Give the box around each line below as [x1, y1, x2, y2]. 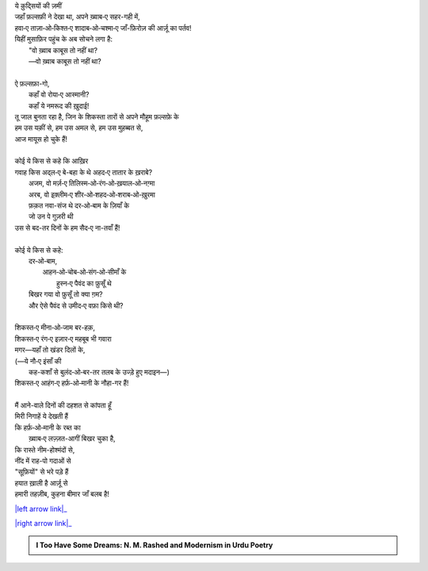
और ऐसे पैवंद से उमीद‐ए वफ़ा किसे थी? [29, 301, 124, 310]
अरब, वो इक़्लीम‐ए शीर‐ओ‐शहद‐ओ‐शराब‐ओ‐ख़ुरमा [29, 190, 156, 199]
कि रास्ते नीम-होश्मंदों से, [14, 445, 75, 454]
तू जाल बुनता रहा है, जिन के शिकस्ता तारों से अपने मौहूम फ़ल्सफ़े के [14, 112, 180, 121]
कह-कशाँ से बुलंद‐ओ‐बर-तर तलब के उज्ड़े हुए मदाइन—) [29, 367, 170, 377]
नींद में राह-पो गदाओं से [14, 456, 71, 466]
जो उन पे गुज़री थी [29, 212, 74, 221]
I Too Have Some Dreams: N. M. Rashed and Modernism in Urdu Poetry [36, 540, 273, 550]
